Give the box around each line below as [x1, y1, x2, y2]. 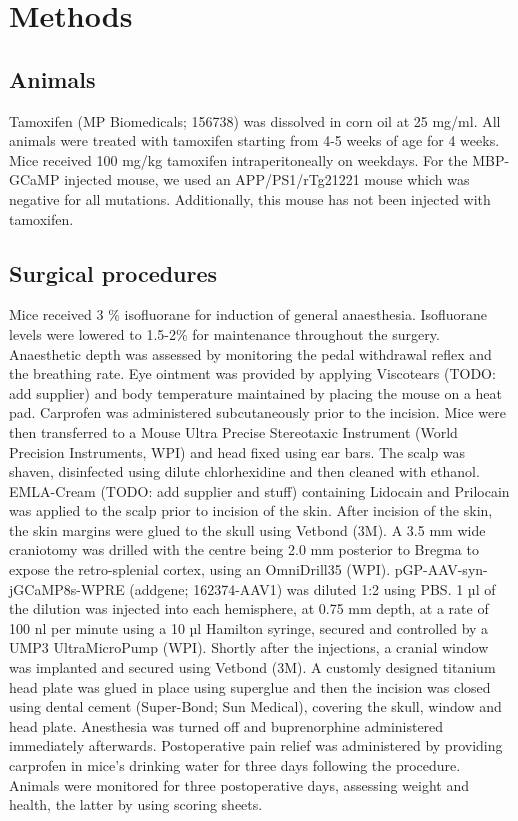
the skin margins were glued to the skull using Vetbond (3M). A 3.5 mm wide [9, 519, 486, 540]
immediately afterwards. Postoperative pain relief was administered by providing [9, 735, 503, 756]
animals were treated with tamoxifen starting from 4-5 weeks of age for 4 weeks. [9, 130, 500, 151]
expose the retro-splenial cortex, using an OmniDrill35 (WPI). [9, 559, 391, 580]
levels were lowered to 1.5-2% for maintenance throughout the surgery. [9, 323, 440, 344]
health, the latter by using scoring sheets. [9, 794, 263, 815]
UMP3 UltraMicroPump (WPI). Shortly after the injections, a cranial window [9, 637, 489, 658]
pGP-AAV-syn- [394, 559, 488, 580]
